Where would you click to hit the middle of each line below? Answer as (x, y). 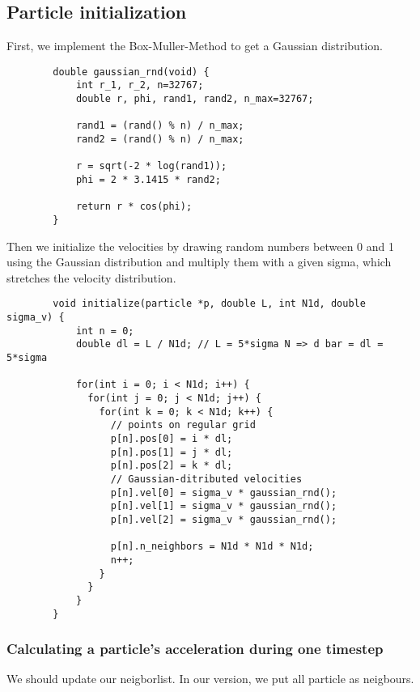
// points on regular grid (183, 425)
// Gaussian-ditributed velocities (206, 479)
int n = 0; (105, 331)
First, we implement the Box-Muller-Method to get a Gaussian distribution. (195, 46)
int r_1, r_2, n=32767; (140, 85)
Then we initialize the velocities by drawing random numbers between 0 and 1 (200, 246)
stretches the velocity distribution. (91, 277)
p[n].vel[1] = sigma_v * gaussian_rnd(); (224, 506)
